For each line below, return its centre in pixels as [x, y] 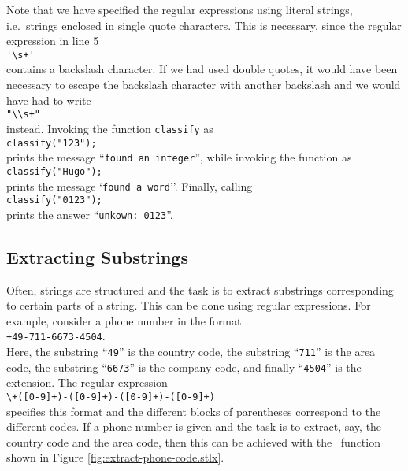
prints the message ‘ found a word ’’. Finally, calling [130, 185]
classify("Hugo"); [54, 171]
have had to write [49, 100]
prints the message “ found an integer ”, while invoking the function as [179, 157]
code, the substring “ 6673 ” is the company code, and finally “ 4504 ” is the [184, 367]
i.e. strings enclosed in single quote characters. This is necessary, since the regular [204, 25]
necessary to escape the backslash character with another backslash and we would [204, 85]
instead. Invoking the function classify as [110, 128]
